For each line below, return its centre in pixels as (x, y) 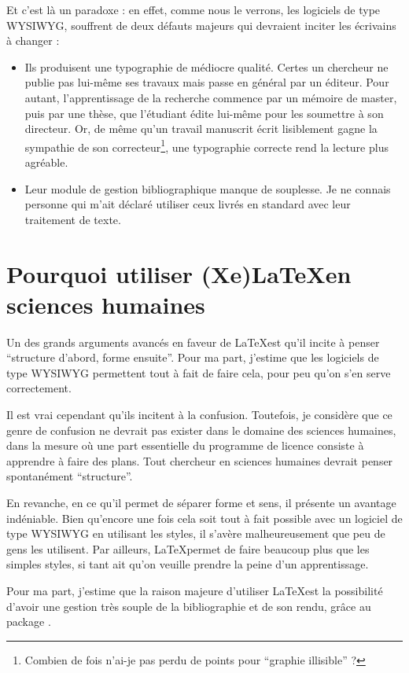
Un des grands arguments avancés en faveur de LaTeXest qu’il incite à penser (193, 342)
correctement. (39, 388)
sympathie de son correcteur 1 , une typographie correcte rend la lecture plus (206, 145)
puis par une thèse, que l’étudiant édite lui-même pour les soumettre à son (204, 113)
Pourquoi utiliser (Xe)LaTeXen (179, 273)
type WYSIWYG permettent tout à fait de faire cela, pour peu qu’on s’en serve (199, 372)
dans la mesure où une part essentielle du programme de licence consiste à (185, 445)
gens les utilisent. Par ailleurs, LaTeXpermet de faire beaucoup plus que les (188, 548)
